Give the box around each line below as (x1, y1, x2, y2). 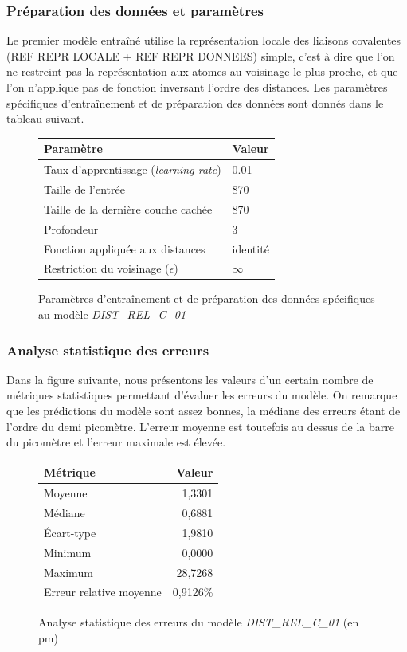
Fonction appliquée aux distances (44, 240, 205, 257)
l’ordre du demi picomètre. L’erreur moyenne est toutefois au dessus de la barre (6, 418, 394, 434)
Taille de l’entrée (44, 180, 125, 197)
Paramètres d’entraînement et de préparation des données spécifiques (38, 290, 375, 307)
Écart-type (44, 524, 96, 540)
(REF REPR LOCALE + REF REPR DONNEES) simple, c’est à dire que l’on (6, 47, 395, 64)
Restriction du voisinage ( (44, 260, 170, 277)
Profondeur (44, 220, 99, 237)
